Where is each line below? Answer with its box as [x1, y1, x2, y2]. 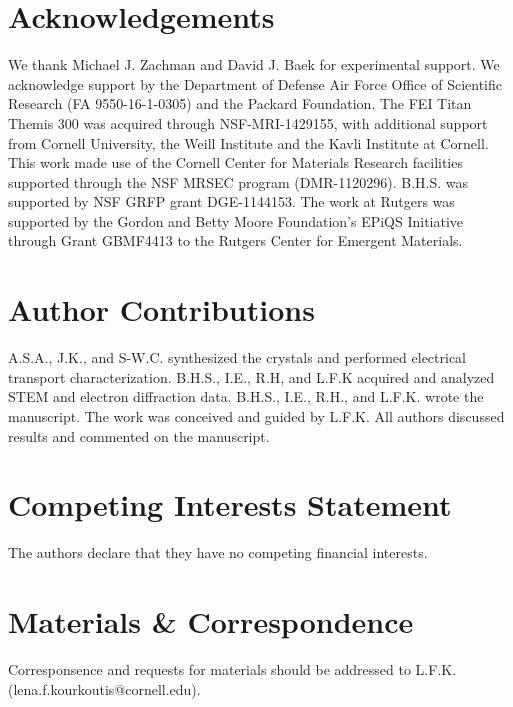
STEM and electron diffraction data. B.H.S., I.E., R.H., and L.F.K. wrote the [8, 386, 484, 407]
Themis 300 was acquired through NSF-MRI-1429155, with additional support [8, 112, 488, 133]
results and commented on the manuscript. [8, 425, 270, 446]
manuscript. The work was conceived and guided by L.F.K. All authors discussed [8, 405, 505, 426]
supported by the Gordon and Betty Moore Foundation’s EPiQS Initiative [8, 210, 464, 231]
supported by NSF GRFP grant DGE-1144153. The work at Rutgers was [8, 191, 455, 212]
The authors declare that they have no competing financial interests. [8, 542, 428, 563]
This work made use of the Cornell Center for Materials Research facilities [8, 152, 463, 173]
